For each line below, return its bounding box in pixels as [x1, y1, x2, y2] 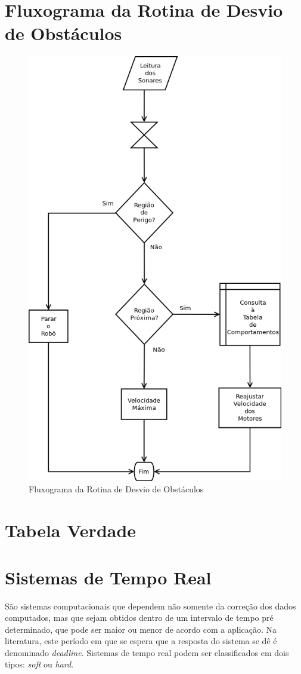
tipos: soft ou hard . [5, 658, 74, 670]
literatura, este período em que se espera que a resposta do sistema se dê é [5, 635, 277, 647]
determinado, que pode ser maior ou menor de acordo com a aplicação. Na [5, 623, 277, 635]
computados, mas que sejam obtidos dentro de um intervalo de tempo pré [5, 611, 274, 624]
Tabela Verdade [5, 518, 136, 543]
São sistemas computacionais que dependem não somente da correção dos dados [5, 599, 296, 612]
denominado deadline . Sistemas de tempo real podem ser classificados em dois [5, 646, 289, 658]
